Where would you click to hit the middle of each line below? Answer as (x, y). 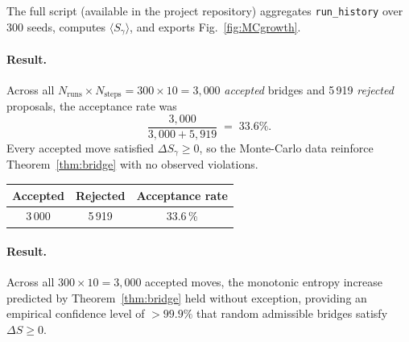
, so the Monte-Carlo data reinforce (286, 148)
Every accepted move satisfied (81, 148)
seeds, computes (66, 26)
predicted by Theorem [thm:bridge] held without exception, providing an (187, 297)
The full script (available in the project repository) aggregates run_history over (205, 10)
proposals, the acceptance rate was (92, 106)
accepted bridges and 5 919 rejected (309, 89)
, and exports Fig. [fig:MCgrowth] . (215, 26)
